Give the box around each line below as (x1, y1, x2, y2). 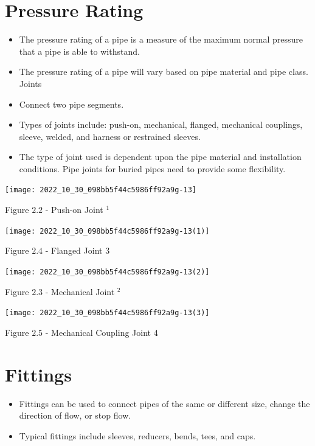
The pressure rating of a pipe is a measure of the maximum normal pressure (19, 33, 303, 46)
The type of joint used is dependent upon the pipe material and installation (19, 150, 302, 163)
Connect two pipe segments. (19, 97, 124, 110)
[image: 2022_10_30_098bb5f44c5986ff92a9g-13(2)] (5, 267, 210, 276)
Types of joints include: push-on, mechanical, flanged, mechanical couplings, (19, 118, 303, 131)
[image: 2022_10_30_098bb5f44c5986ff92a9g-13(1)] (5, 226, 210, 235)
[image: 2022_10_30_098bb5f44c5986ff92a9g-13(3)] (5, 308, 210, 318)
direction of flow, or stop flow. (19, 409, 131, 422)
